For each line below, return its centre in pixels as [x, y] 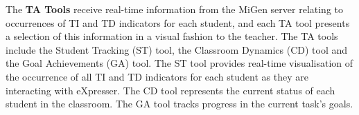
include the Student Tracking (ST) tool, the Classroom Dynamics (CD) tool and [177, 49]
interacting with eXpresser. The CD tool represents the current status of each [170, 90]
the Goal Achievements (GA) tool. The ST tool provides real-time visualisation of [179, 63]
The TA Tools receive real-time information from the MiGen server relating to [175, 9]
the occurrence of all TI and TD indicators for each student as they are [157, 76]
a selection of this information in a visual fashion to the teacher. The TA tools [172, 36]
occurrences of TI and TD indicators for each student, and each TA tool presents [178, 22]
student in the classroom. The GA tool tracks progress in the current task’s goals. [179, 104]
